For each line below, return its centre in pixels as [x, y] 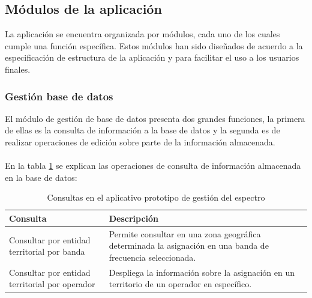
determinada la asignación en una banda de [189, 245]
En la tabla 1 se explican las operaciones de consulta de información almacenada [153, 166]
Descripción [134, 218]
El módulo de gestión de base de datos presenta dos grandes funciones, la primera [155, 118]
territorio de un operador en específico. [180, 284]
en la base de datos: [41, 177]
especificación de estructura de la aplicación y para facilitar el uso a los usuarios [152, 57]
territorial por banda [47, 251]
